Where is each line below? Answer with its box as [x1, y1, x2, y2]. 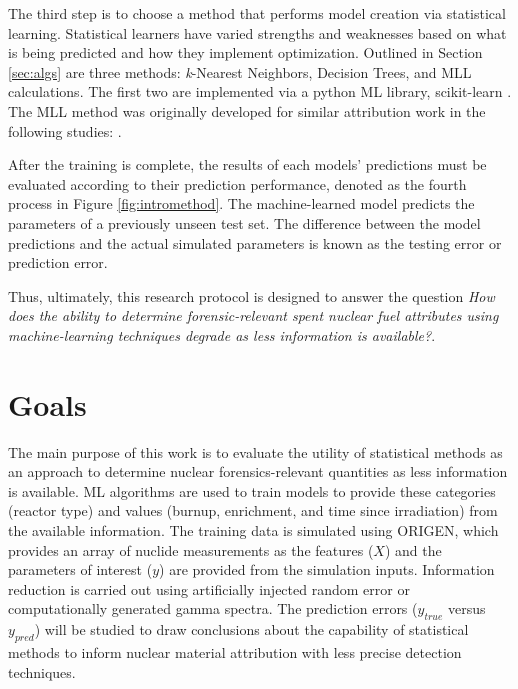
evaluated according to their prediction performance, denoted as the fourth [8, 173, 467, 194]
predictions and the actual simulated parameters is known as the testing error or [8, 232, 502, 253]
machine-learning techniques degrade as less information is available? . [8, 324, 436, 345]
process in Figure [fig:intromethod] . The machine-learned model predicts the [8, 193, 475, 214]
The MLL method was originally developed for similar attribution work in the [8, 100, 486, 121]
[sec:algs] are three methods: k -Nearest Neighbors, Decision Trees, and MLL [8, 61, 472, 82]
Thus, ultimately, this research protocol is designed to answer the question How [8, 285, 495, 306]
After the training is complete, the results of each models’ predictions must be [8, 154, 487, 175]
